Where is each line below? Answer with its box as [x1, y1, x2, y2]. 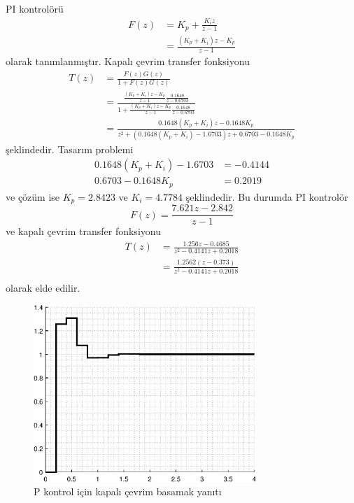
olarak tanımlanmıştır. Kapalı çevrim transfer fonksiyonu [6, 54, 250, 69]
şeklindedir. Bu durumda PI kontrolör [185, 189, 348, 204]
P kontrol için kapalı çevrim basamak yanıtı [34, 484, 222, 499]
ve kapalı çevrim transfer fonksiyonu [6, 224, 161, 239]
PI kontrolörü [6, 1, 64, 15]
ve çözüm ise [6, 189, 60, 204]
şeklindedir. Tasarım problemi [6, 141, 134, 156]
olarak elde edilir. [6, 281, 80, 295]
